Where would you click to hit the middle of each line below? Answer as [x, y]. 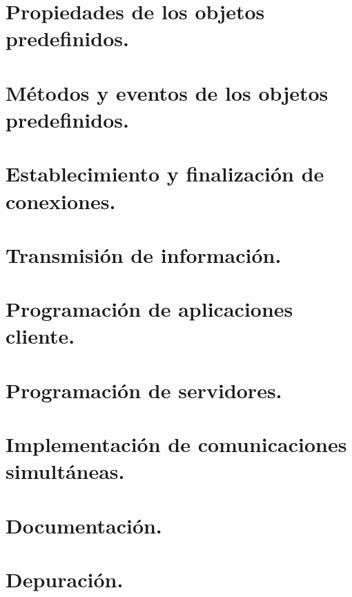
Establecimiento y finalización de [165, 174]
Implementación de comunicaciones [176, 444]
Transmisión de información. [144, 254]
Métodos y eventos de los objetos [167, 92]
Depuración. [65, 579]
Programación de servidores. [144, 390]
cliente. [40, 336]
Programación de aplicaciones [149, 309]
